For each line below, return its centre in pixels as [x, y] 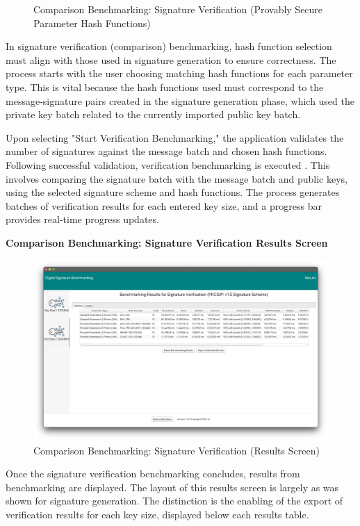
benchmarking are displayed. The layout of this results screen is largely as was [172, 487]
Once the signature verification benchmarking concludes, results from [153, 474]
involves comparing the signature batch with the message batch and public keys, [177, 178]
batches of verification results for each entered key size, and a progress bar [164, 205]
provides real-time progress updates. [82, 219]
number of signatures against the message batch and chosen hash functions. [166, 151]
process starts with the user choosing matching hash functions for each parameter [179, 73]
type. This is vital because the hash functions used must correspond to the [165, 87]
